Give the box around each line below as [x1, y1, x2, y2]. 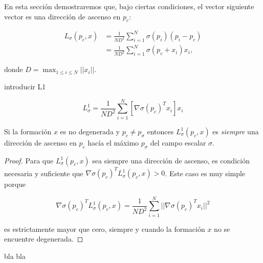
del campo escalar [150, 137, 206, 148]
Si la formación [4, 126, 52, 136]
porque [4, 179, 26, 189]
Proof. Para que [4, 155, 54, 165]
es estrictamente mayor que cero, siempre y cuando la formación [4, 223, 205, 234]
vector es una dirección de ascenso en [4, 11, 121, 21]
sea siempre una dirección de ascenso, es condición [92, 155, 250, 165]
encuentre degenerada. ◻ [4, 233, 83, 244]
